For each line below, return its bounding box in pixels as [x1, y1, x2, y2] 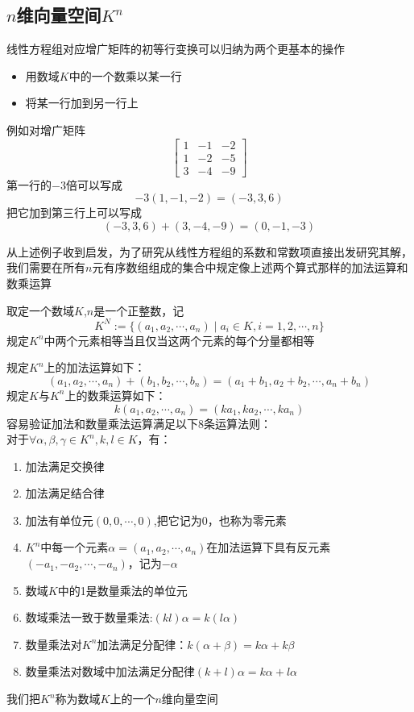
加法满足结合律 [25, 485, 105, 502]
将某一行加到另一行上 [25, 94, 139, 111]
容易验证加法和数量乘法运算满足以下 [6, 414, 198, 431]
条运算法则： [204, 414, 271, 431]
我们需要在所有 [6, 259, 85, 276]
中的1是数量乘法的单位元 [57, 581, 188, 598]
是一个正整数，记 [93, 302, 184, 319]
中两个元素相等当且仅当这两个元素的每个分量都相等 [43, 331, 315, 348]
